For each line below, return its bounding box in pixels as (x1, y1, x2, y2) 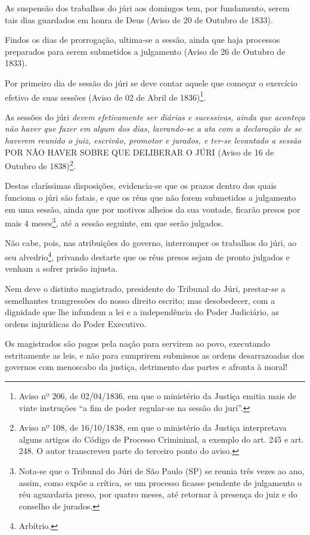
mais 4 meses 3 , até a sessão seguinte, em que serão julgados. (5, 215, 224, 229)
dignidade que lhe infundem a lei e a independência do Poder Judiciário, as (5, 306, 279, 318)
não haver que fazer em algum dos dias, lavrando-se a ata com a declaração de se (5, 122, 302, 135)
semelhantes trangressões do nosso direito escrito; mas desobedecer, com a (5, 294, 275, 306)
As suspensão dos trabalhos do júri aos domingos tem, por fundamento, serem (5, 2, 290, 14)
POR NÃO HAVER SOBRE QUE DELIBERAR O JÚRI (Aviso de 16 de (5, 145, 274, 158)
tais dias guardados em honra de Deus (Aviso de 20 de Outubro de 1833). (5, 13, 273, 26)
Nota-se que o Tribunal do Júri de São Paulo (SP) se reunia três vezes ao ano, (18, 465, 305, 477)
